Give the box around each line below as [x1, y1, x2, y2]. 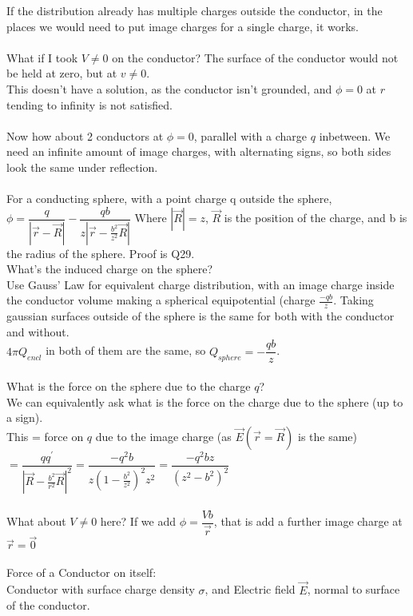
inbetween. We [319, 127, 391, 144]
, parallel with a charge [193, 127, 308, 144]
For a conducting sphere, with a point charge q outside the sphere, [6, 190, 332, 207]
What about [6, 513, 66, 530]
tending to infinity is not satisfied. [6, 96, 173, 113]
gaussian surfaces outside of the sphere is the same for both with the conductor [6, 308, 395, 324]
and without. [6, 323, 69, 340]
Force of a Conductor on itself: [6, 563, 157, 580]
